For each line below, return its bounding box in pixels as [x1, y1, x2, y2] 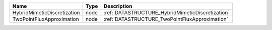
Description [103, 3, 132, 9]
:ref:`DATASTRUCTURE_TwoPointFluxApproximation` [103, 16, 229, 22]
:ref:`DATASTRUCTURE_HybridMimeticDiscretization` [103, 9, 230, 16]
